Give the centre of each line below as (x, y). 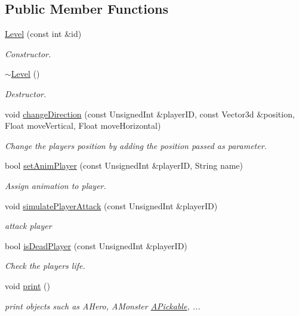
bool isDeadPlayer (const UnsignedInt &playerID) (96, 245)
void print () (27, 285)
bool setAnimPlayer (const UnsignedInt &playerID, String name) (124, 165)
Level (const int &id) (43, 34)
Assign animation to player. (56, 185)
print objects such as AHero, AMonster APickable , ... (103, 306)
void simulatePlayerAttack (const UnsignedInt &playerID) (111, 205)
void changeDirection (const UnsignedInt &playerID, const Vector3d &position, (150, 114)
